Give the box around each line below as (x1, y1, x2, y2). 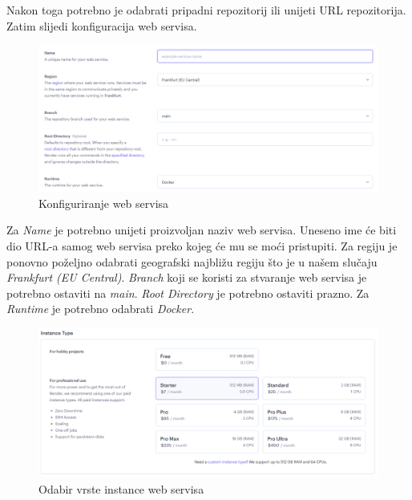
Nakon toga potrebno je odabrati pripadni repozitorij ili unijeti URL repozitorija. (6, 2, 406, 18)
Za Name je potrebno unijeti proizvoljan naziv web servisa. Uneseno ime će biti (6, 222, 397, 238)
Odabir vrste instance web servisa (38, 480, 204, 497)
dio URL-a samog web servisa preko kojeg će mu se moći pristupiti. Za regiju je (6, 237, 398, 254)
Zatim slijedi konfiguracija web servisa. (6, 17, 197, 34)
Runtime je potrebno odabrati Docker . (6, 300, 195, 317)
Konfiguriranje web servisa (38, 194, 169, 211)
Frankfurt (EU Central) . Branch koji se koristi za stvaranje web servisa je (6, 269, 367, 286)
